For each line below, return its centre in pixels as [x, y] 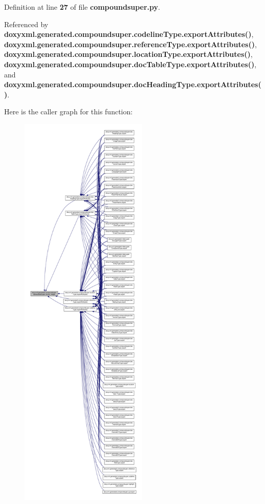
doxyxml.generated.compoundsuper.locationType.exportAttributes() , [128, 54]
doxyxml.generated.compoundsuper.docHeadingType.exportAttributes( [133, 84]
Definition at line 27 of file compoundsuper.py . [82, 7]
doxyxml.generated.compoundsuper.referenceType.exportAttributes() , [130, 44]
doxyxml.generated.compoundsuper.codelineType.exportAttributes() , [129, 34]
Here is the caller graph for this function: [69, 112]
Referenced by [26, 24]
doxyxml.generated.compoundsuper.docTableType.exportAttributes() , [130, 64]
